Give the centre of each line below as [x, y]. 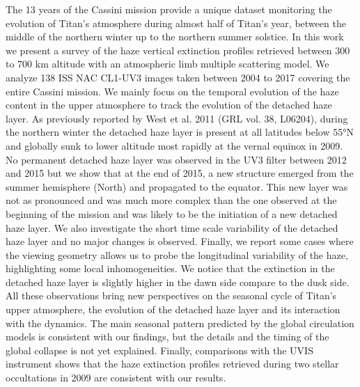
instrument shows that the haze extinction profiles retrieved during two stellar [172, 364]
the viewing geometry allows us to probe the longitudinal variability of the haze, [177, 254]
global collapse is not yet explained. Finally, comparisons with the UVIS [159, 350]
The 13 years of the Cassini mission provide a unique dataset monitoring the [169, 9]
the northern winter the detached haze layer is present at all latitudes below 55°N [180, 132]
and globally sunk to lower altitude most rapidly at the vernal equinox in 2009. [174, 145]
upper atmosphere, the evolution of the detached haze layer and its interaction [173, 309]
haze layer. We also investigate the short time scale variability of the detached [172, 227]
